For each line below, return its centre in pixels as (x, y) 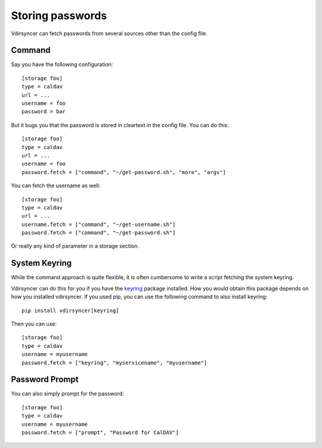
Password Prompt (45, 380)
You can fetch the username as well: (56, 186)
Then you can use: (34, 324)
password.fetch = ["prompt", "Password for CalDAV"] (100, 432)
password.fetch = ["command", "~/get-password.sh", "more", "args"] (124, 172)
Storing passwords (59, 16)
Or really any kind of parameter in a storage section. (75, 246)
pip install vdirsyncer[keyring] (70, 310)
